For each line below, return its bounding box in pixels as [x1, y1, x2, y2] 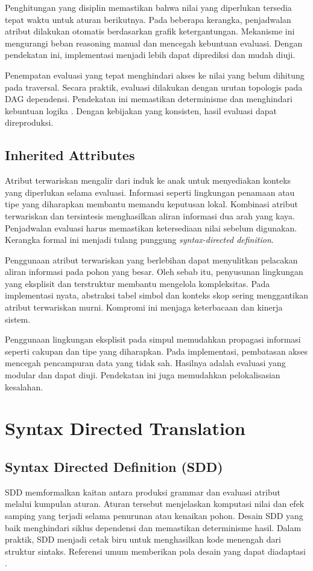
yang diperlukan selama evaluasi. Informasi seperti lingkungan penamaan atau [5, 185, 295, 198]
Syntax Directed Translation [5, 416, 245, 440]
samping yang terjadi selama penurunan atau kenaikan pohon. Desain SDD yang [5, 509, 303, 521]
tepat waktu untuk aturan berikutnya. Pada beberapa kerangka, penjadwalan [5, 13, 291, 25]
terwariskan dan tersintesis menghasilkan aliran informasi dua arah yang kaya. [5, 209, 296, 222]
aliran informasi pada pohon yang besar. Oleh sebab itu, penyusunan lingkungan [5, 265, 303, 278]
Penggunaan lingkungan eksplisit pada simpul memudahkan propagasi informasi [5, 333, 301, 346]
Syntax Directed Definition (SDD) [5, 457, 223, 476]
